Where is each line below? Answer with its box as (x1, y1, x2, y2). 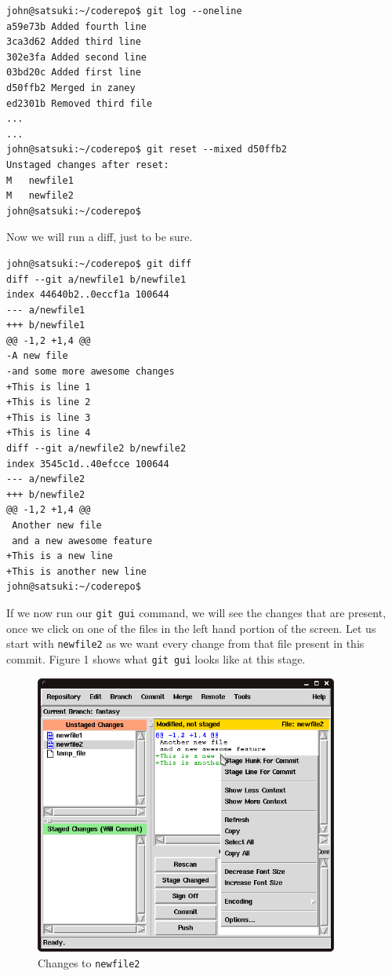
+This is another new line (6, 565, 147, 577)
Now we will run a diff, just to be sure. (6, 228, 193, 245)
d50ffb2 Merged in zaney (6, 82, 136, 93)
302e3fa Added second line (6, 51, 147, 63)
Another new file (12, 520, 102, 531)
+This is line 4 (6, 427, 91, 439)
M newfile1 (6, 174, 74, 186)
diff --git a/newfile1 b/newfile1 (6, 273, 187, 285)
